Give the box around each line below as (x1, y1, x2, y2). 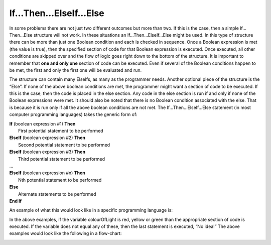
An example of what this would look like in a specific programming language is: (9, 207, 173, 213)
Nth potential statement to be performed (18, 177, 102, 183)
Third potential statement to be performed (18, 156, 105, 162)
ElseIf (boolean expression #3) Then (9, 149, 85, 155)
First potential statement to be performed (18, 128, 103, 134)
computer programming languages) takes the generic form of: (9, 111, 138, 117)
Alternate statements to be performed (18, 191, 96, 197)
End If (9, 198, 22, 204)
